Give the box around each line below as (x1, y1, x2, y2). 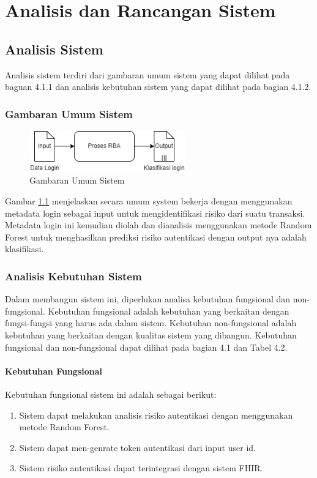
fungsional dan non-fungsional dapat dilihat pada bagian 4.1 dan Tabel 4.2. (5, 340, 288, 353)
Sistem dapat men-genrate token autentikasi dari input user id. (19, 441, 256, 454)
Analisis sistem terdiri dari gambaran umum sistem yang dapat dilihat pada (5, 68, 290, 81)
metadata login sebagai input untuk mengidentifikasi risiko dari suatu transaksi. (5, 206, 305, 219)
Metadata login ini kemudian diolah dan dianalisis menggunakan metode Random (5, 218, 312, 231)
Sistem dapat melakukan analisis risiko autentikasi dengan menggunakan (19, 408, 293, 421)
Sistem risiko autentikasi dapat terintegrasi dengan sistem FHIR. (19, 461, 263, 474)
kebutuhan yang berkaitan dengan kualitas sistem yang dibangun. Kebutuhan (5, 328, 297, 341)
